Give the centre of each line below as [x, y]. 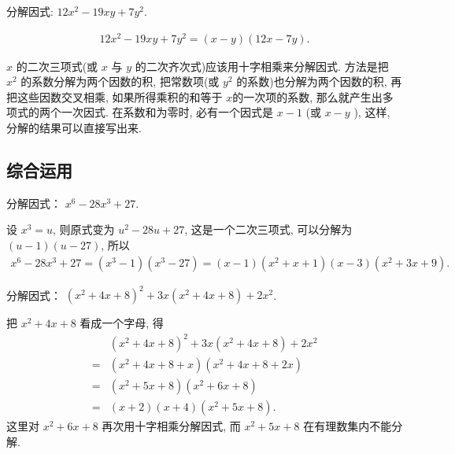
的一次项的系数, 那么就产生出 [307, 96]
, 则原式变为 [84, 229]
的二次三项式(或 [57, 66]
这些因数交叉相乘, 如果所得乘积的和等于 [120, 96]
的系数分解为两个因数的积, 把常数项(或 [120, 81]
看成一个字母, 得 [122, 323]
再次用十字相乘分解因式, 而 [171, 426]
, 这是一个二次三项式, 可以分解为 [268, 229]
